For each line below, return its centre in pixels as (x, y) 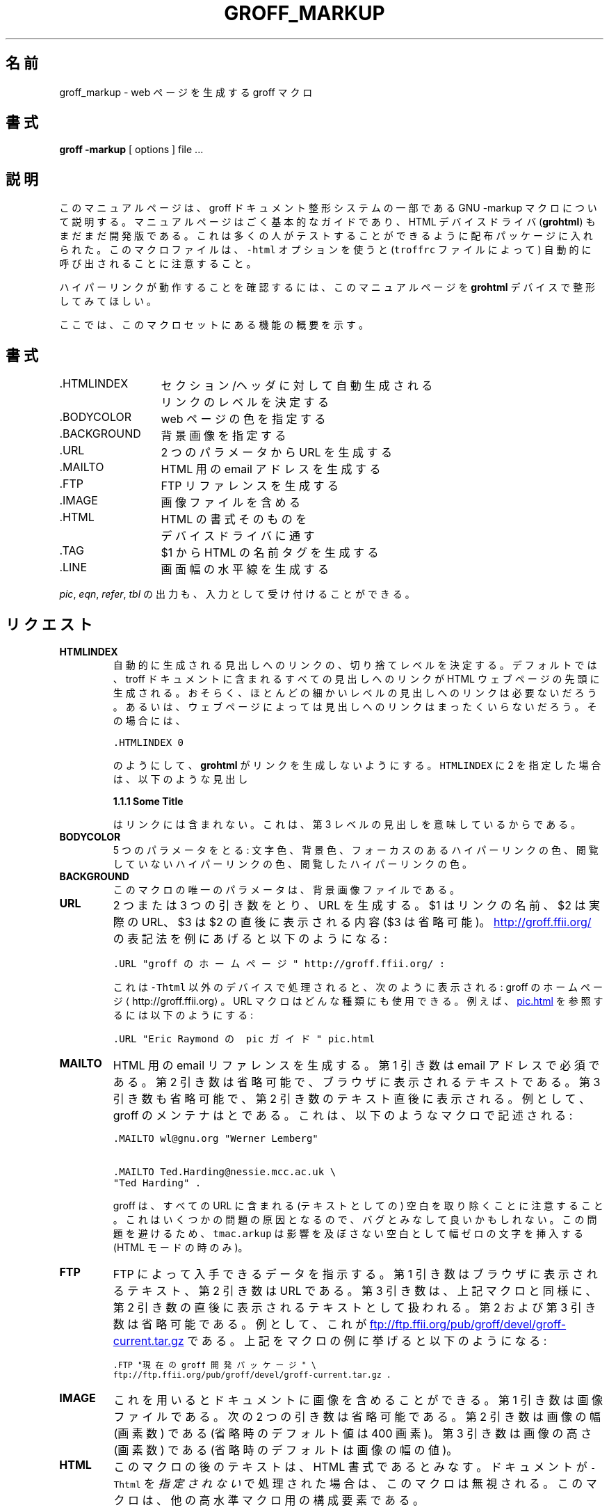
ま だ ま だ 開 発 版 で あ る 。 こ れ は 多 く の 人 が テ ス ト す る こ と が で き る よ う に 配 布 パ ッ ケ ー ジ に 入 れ (326, 236)
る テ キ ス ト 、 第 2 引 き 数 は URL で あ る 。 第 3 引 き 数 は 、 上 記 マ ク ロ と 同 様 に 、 (355, 1290)
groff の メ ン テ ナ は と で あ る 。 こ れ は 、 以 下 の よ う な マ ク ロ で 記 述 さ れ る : (343, 1115)
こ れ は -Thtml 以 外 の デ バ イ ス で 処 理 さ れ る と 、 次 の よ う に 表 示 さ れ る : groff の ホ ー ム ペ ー (358, 987)
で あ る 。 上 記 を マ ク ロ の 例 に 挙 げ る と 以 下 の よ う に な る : (367, 1340)
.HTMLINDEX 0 (148, 742)
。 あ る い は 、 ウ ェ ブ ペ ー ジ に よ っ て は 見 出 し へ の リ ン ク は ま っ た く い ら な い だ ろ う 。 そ (355, 706)
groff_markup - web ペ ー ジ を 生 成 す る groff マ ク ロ (186, 92)
